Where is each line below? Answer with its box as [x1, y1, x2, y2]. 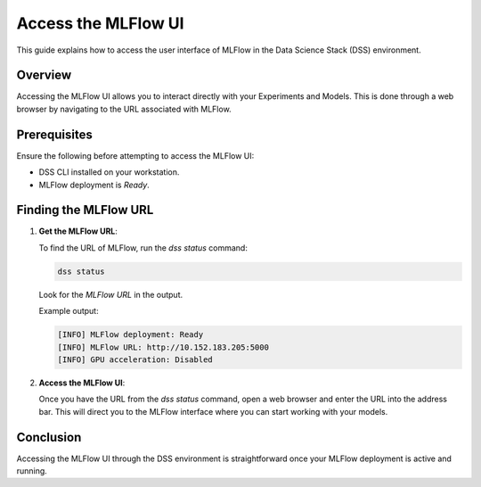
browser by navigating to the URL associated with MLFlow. [16, 103, 232, 114]
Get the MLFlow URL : [38, 226, 118, 236]
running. [16, 466, 48, 476]
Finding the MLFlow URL [16, 202, 154, 218]
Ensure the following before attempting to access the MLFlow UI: [16, 150, 255, 161]
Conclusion [16, 429, 82, 445]
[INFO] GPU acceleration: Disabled [57, 354, 213, 365]
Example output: [38, 306, 99, 317]
